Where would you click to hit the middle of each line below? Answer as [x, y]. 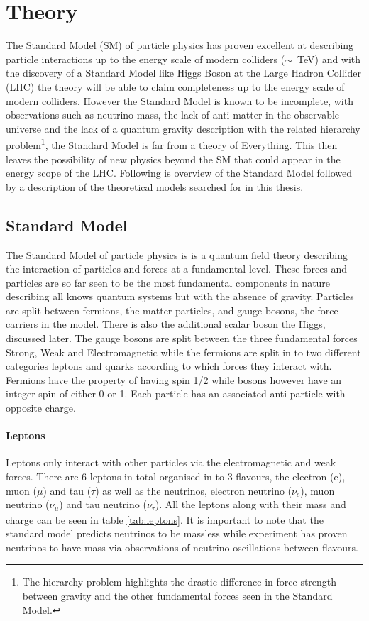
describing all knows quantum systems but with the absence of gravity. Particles [180, 296]
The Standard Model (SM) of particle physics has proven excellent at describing [180, 45]
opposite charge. [41, 408]
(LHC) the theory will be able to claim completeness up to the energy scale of [175, 86]
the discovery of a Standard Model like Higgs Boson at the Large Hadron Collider [183, 73]
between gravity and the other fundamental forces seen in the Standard [177, 596]
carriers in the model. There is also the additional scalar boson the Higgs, [166, 324]
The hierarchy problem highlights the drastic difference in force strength [180, 582]
